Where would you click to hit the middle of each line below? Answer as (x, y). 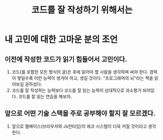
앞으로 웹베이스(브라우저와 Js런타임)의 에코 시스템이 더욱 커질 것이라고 (79, 126)
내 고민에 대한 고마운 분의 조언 (61, 40)
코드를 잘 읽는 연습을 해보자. (45, 97)
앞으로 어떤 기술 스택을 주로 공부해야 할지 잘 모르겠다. (80, 113)
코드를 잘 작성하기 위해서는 (82, 10)
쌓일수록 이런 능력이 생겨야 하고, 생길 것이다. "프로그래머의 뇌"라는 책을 (85, 78)
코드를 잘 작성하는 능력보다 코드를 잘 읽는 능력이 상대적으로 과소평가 (77, 90)
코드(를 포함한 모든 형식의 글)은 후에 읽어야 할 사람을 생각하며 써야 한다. (80, 72)
